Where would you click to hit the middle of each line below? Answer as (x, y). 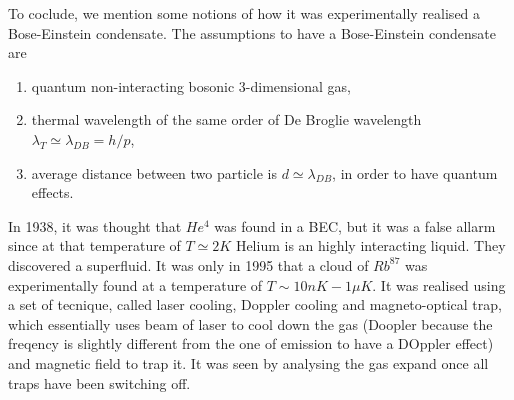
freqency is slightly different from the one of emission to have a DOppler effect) (251, 343)
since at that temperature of (94, 245)
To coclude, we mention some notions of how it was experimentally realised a (244, 13)
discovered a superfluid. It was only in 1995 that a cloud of (188, 264)
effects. (52, 192)
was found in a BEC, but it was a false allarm (355, 225)
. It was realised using (439, 284)
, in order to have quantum (415, 172)
